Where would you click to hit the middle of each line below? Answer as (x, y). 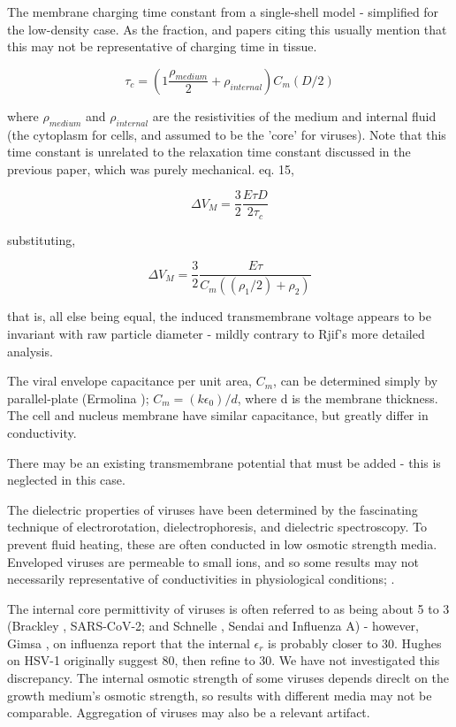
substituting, (42, 239)
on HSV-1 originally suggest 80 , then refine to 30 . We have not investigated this (224, 660)
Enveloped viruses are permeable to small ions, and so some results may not (213, 561)
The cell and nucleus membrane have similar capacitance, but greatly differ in (218, 415)
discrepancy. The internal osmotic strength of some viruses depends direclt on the (228, 678)
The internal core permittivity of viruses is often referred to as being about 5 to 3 (228, 608)
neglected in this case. (66, 480)
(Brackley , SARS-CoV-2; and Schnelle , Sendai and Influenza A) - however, (213, 626)
